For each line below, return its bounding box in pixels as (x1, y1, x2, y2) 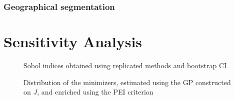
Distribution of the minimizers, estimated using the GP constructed (23, 77, 231, 87)
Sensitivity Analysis (3, 31, 142, 52)
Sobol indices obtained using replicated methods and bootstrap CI (23, 60, 227, 70)
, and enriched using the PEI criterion (37, 87, 153, 97)
